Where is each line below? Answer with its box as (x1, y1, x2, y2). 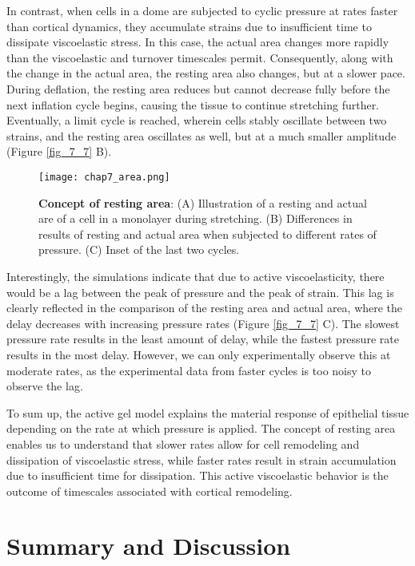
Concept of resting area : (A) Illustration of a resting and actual (38, 194, 367, 211)
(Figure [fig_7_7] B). (6, 143, 112, 160)
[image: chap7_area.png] (38, 171, 170, 183)
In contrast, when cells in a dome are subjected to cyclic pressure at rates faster (6, 2, 398, 18)
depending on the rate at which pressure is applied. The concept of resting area (6, 420, 396, 437)
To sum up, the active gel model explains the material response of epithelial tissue (6, 404, 409, 421)
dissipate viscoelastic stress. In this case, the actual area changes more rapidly (6, 34, 389, 50)
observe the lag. (6, 378, 83, 394)
